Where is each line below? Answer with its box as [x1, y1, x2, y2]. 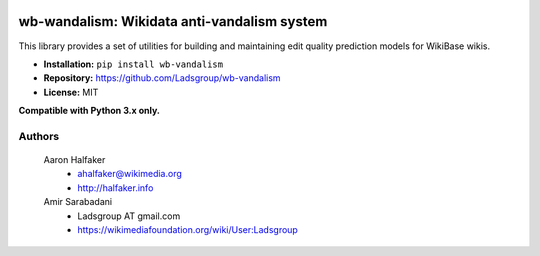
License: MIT [43, 86, 99, 98]
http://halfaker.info [77, 181, 154, 194]
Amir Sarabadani [43, 196, 113, 208]
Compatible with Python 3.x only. [18, 105, 160, 117]
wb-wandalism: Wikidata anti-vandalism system [18, 13, 328, 30]
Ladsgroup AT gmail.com [77, 210, 181, 222]
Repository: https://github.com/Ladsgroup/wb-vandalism [43, 72, 281, 84]
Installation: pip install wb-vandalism [43, 58, 224, 70]
